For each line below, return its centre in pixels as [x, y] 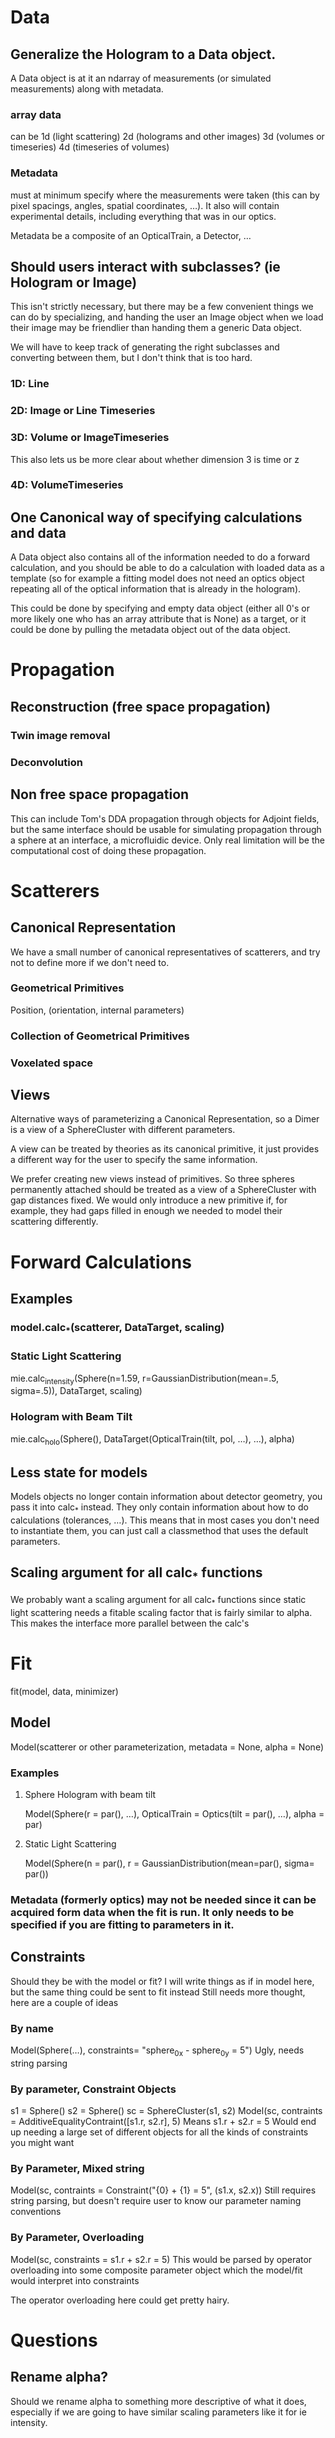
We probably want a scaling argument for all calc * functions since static [158, 1601]
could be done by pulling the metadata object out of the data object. [150, 630]
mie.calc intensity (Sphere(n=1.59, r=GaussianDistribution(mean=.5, [145, 1379]
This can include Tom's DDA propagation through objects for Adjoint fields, [165, 818]
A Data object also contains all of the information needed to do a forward [160, 557]
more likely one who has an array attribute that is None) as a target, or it [158, 619]
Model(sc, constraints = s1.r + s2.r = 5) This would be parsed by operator [161, 2259]
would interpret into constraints [75, 2280]
